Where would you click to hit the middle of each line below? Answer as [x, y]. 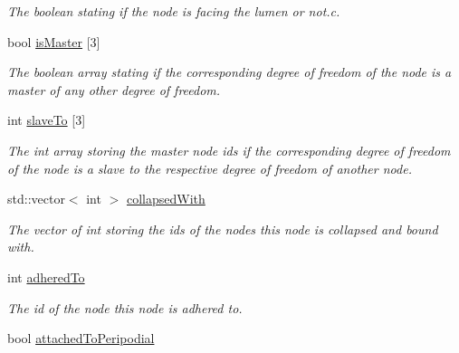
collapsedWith [166, 199]
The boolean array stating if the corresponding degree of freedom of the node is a [229, 72]
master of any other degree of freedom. [114, 89]
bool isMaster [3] [54, 41]
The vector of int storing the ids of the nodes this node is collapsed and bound [223, 229]
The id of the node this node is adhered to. [125, 307]
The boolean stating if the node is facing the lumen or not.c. [174, 11]
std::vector [36, 199]
